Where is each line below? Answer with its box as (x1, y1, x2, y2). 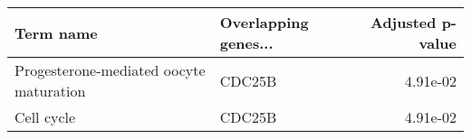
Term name (14, 22, 98, 43)
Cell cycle (14, 107, 76, 127)
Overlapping (219, 12, 309, 32)
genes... (219, 32, 274, 53)
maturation (14, 80, 86, 101)
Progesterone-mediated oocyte (14, 60, 206, 80)
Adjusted (370, 12, 437, 32)
